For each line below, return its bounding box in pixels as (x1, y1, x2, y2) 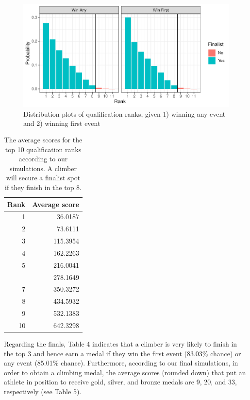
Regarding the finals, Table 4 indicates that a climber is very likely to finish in (4, 339, 237, 349)
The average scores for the (4, 135, 83, 144)
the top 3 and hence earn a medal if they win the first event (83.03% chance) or (4, 348, 241, 358)
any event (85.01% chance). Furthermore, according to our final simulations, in (4, 358, 238, 368)
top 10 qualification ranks (5, 144, 82, 154)
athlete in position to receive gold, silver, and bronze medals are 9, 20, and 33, (4, 377, 237, 387)
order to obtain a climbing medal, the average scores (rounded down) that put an (4, 367, 246, 377)
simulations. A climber (10, 163, 77, 173)
